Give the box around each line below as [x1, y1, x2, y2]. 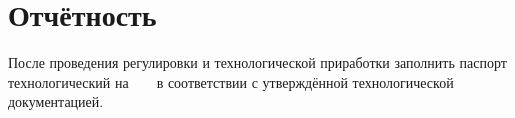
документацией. [8, 91, 104, 112]
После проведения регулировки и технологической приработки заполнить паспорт [8, 52, 507, 73]
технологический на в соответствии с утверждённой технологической [8, 71, 454, 92]
